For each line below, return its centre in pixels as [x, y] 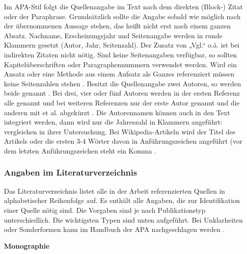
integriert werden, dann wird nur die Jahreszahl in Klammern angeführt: [113, 122]
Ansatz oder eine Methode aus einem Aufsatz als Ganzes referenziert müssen [119, 74]
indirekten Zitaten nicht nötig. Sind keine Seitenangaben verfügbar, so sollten [121, 54]
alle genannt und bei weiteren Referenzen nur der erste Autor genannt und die [122, 102]
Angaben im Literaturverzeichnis [70, 172]
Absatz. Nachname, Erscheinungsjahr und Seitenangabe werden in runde [113, 35]
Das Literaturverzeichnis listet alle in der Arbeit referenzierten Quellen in [115, 190]
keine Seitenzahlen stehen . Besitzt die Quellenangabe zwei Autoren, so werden [123, 83]
